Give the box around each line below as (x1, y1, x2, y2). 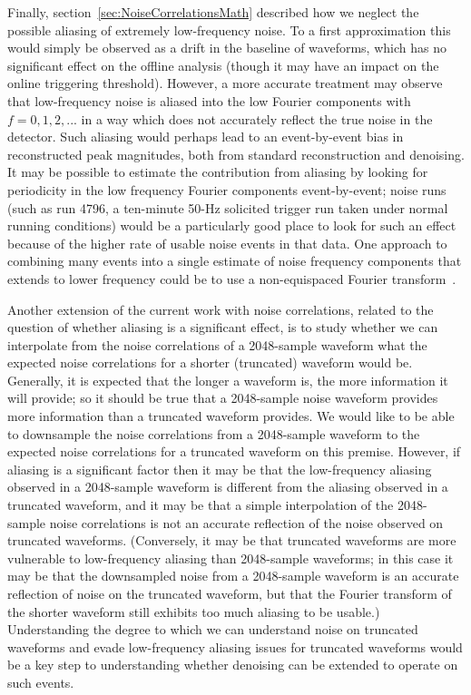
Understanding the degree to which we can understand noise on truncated (7, 620, 418, 639)
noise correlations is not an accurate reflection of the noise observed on (49, 513, 444, 532)
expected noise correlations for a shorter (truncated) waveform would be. (7, 353, 413, 372)
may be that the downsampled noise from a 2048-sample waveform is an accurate (7, 566, 459, 585)
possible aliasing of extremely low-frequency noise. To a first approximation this (7, 20, 451, 39)
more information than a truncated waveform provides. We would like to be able (7, 406, 455, 426)
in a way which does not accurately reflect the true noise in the (81, 109, 433, 128)
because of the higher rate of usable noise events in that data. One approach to (7, 233, 447, 252)
